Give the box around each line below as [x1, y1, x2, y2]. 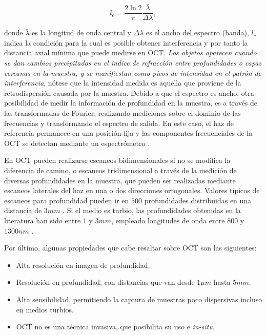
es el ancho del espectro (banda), [146, 27, 249, 38]
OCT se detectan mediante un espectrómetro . [4, 137, 150, 148]
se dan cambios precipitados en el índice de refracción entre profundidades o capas [4, 57, 262, 68]
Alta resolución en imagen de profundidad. [16, 259, 150, 270]
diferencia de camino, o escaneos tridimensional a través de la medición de [4, 165, 237, 175]
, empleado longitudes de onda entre [111, 215, 225, 225]
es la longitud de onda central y [32, 27, 131, 38]
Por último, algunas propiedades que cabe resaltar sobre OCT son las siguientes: [4, 242, 257, 253]
